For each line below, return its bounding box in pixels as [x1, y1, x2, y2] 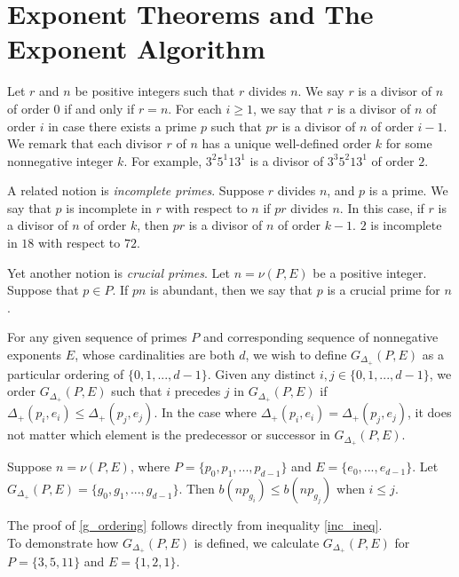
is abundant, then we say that [150, 281, 313, 299]
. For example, [123, 151, 202, 170]
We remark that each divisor [7, 134, 162, 153]
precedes [174, 382, 221, 400]
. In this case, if [339, 198, 424, 217]
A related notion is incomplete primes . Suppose [7, 181, 265, 200]
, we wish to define [245, 345, 347, 364]
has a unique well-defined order [202, 134, 372, 153]
